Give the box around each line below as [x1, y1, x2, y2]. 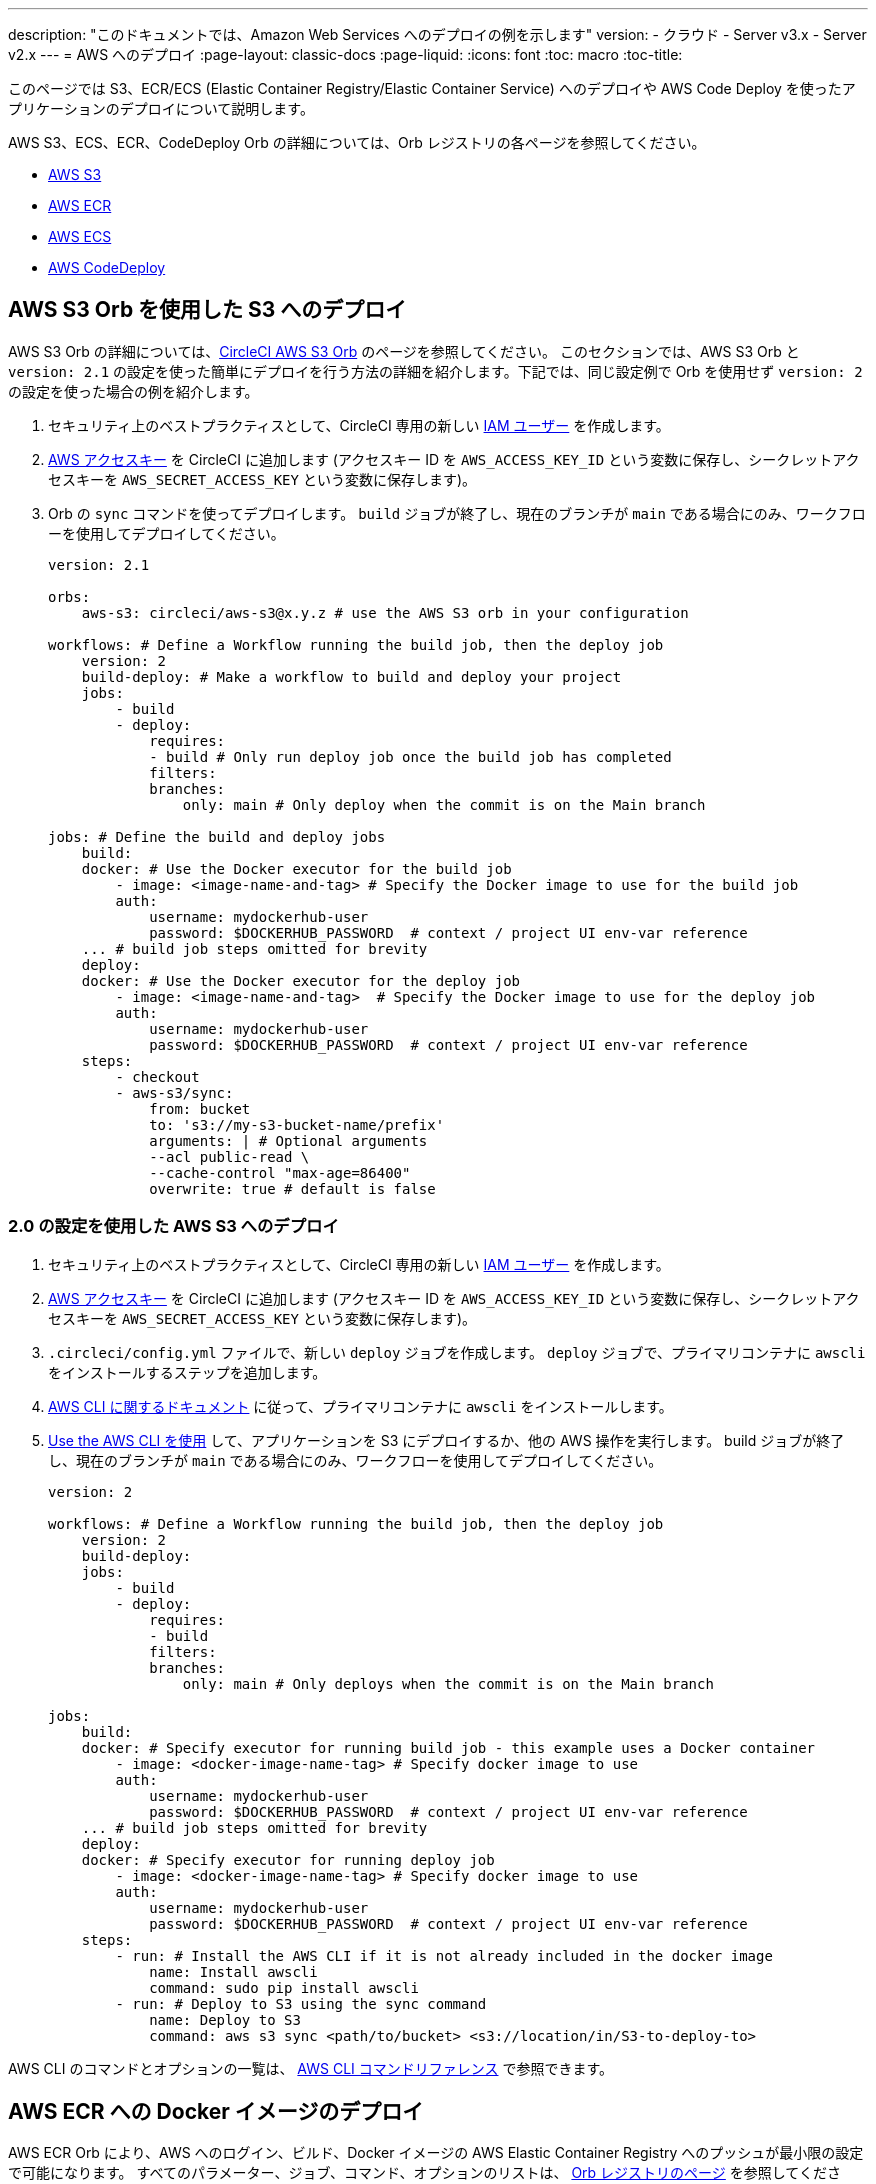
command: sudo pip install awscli [149, 1979, 419, 1996]
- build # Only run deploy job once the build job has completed [149, 748, 672, 765]
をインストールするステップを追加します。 [48, 1363, 327, 1381]
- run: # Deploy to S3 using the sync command [115, 1995, 487, 2012]
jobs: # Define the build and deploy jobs [48, 828, 386, 845]
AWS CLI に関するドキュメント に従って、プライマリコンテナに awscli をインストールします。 [48, 1397, 673, 1415]
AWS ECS [48, 228, 112, 245]
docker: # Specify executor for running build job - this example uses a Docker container [81, 1739, 816, 1756]
